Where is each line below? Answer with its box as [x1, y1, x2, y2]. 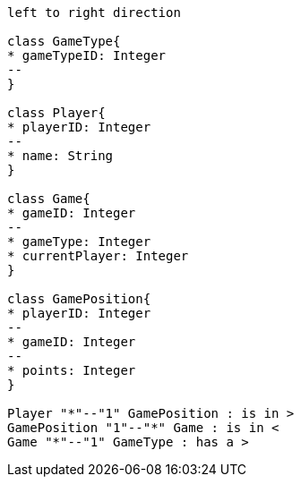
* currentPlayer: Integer [7, 249, 189, 263]
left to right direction [7, 5, 181, 20]
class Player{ [7, 106, 106, 120]
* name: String [7, 149, 114, 163]
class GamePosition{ [7, 292, 151, 306]
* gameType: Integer [7, 234, 151, 249]
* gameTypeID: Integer [7, 48, 167, 63]
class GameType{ [7, 34, 121, 48]
